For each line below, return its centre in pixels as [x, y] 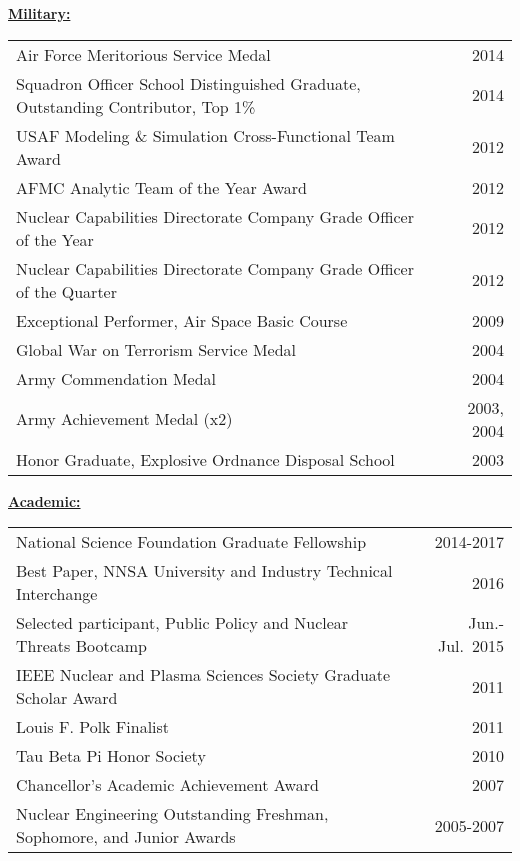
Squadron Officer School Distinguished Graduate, [188, 83]
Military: [39, 13]
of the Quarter [66, 291]
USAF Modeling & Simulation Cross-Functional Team [205, 135]
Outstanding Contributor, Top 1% [136, 106]
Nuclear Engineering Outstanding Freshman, [172, 814]
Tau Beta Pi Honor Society [111, 756]
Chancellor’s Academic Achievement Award [167, 785]
